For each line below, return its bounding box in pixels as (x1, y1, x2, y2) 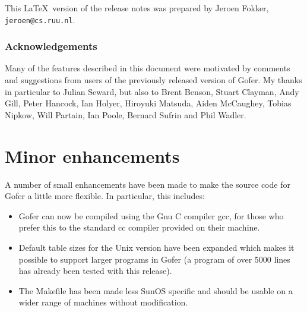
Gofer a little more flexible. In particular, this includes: (5, 190, 205, 202)
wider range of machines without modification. (18, 296, 188, 308)
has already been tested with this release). (18, 264, 172, 277)
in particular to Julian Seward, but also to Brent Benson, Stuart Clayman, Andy (5, 85, 299, 97)
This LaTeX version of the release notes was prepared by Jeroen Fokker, (5, 2, 269, 14)
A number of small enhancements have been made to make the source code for (5, 178, 290, 190)
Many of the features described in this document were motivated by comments (5, 62, 290, 74)
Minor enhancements (5, 143, 180, 168)
